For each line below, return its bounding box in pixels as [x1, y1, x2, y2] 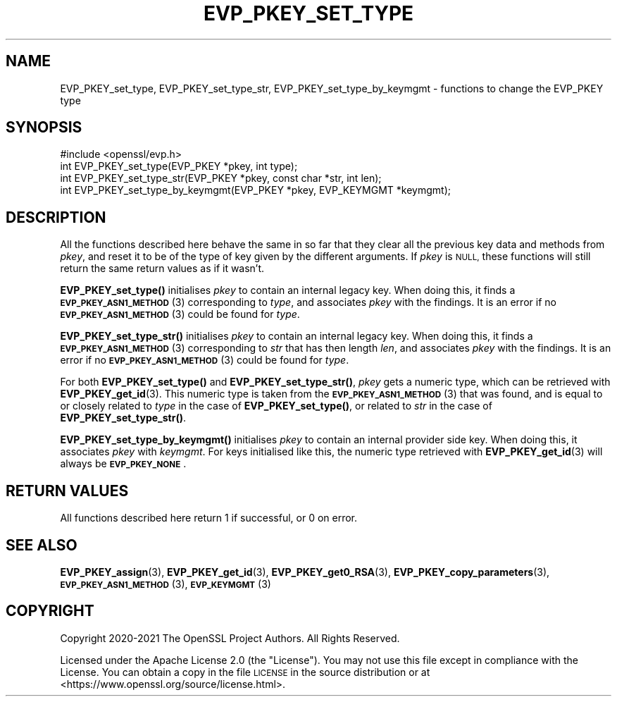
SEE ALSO [6, 536, 77, 554]
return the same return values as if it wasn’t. [60, 262, 265, 275]
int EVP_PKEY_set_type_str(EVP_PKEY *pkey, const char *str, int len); [60, 172, 382, 185]
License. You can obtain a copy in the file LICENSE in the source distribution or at [60, 665, 430, 678]
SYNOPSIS [6, 118, 82, 137]
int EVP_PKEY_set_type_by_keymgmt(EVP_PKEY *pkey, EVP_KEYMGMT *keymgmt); [60, 184, 451, 197]
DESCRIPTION [6, 208, 106, 226]
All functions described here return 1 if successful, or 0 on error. [60, 512, 358, 524]
